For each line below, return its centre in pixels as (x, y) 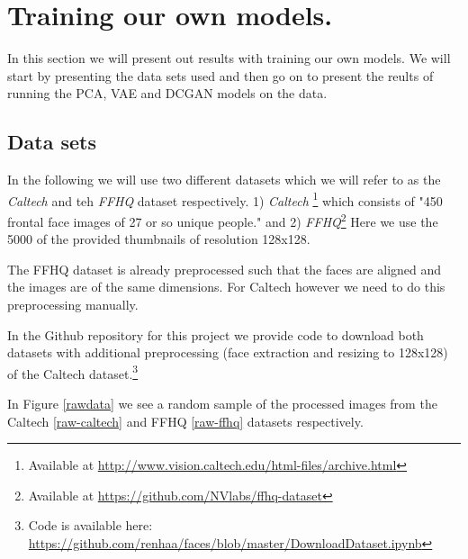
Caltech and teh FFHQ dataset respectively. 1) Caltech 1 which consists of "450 (225, 199)
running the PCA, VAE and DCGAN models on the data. (167, 93)
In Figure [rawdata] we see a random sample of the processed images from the (222, 404)
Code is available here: (90, 525)
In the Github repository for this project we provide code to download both (216, 334)
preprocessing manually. (73, 304)
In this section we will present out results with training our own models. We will (229, 58)
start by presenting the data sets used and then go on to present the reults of (220, 75)
